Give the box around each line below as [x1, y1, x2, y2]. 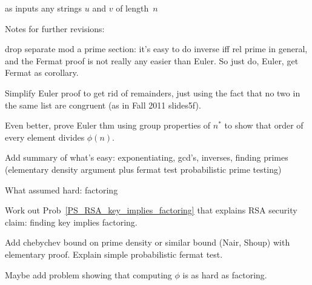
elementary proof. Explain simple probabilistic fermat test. [5, 247, 223, 260]
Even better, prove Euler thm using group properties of [5, 119, 211, 132]
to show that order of [224, 119, 304, 132]
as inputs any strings [5, 2, 82, 14]
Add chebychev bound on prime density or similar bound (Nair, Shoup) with [5, 236, 290, 249]
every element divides [5, 130, 85, 143]
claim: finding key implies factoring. [5, 215, 138, 228]
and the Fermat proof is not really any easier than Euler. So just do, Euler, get [5, 54, 299, 67]
